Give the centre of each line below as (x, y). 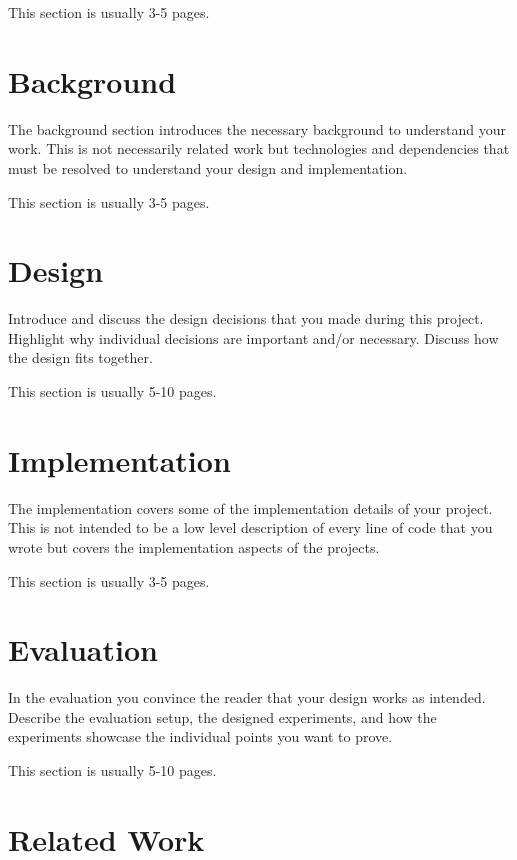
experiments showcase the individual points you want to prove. (200, 736)
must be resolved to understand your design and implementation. (208, 167)
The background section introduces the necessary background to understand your (257, 128)
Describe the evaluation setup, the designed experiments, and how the (222, 716)
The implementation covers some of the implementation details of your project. (250, 507)
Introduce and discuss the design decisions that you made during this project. (246, 318)
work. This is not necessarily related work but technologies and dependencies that (259, 148)
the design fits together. (80, 357)
